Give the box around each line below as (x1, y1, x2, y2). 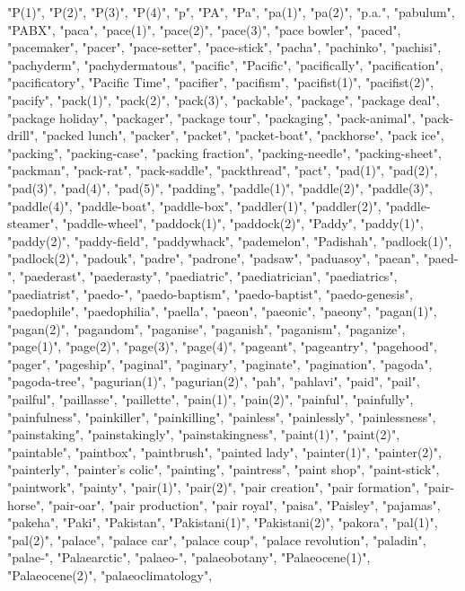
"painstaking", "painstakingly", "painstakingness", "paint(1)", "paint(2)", (7, 425, 400, 444)
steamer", (7, 214, 58, 233)
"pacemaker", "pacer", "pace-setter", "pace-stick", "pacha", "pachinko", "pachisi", (7, 38, 442, 57)
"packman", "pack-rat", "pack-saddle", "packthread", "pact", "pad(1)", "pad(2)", (7, 161, 438, 180)
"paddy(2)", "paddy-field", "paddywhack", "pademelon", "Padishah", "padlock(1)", (7, 231, 452, 250)
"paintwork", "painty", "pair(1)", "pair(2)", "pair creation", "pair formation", (7, 478, 420, 497)
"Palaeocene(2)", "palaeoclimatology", (7, 566, 213, 584)
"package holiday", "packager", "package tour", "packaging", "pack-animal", (7, 108, 416, 127)
